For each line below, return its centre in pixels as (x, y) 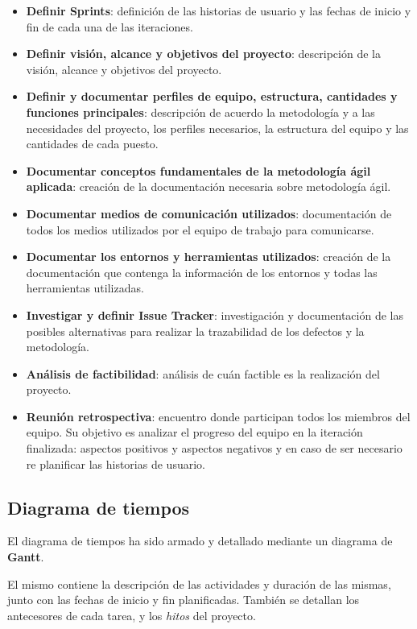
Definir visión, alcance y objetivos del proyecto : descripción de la (203, 54)
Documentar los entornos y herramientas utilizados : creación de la (208, 257)
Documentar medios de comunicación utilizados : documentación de (209, 213)
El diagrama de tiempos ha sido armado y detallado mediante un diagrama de (200, 541)
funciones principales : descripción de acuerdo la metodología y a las (200, 112)
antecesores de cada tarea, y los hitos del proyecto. (132, 615)
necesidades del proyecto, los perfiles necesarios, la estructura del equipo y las (217, 128)
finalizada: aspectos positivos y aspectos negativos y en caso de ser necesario (214, 448)
